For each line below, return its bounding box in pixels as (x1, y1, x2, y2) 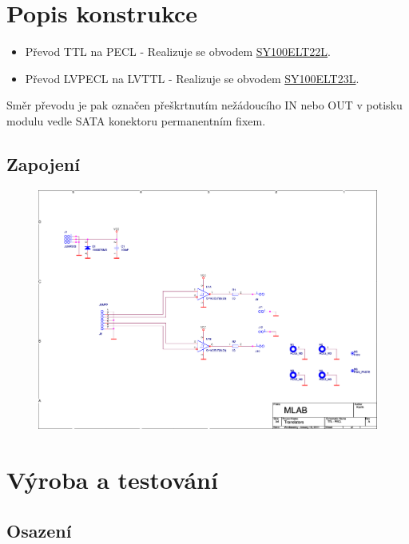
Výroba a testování (6, 463, 218, 496)
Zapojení (6, 151, 80, 176)
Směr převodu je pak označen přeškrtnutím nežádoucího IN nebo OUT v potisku (6, 97, 403, 113)
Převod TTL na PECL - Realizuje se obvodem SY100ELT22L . (25, 43, 331, 60)
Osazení (6, 518, 72, 542)
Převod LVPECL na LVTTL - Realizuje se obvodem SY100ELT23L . (25, 69, 359, 86)
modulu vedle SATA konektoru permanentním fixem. (6, 112, 266, 129)
